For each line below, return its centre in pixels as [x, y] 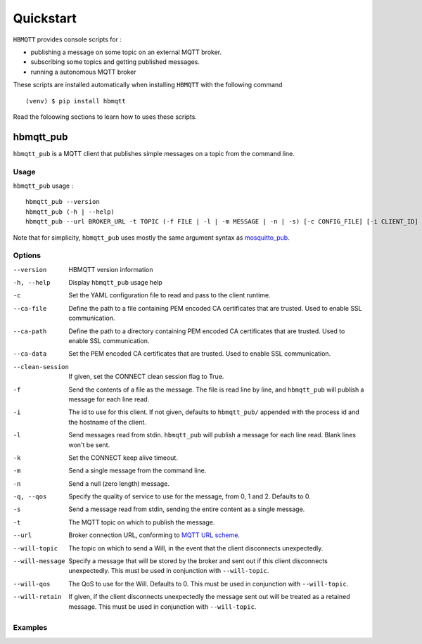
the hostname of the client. [108, 422]
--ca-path [30, 331]
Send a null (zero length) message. [119, 483]
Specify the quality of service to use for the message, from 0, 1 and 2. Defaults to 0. [190, 496]
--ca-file [30, 308]
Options [27, 255]
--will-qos [32, 584]
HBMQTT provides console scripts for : [68, 39]
